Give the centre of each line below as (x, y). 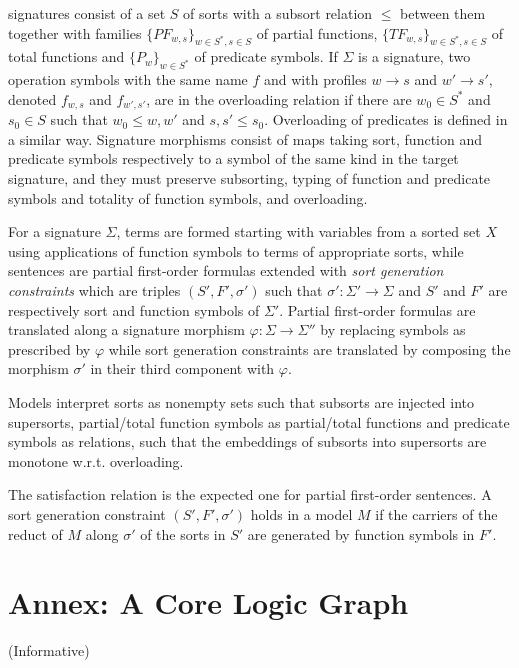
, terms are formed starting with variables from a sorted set (298, 231)
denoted (32, 98)
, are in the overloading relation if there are (279, 98)
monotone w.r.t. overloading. (96, 460)
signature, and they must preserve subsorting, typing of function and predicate (249, 178)
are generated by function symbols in (361, 533)
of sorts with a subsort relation (278, 13)
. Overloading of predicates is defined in (386, 119)
